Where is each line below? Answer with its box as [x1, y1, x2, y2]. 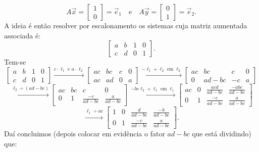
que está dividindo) [192, 128, 251, 139]
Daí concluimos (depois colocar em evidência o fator [4, 128, 165, 139]
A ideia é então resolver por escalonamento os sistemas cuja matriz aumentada [4, 20, 247, 30]
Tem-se [4, 57, 26, 67]
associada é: [4, 30, 41, 40]
